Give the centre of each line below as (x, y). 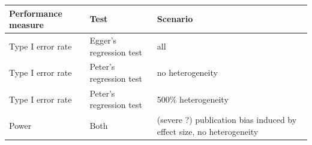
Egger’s (103, 40)
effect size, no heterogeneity (208, 131)
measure (26, 25)
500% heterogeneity (193, 99)
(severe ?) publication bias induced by (227, 120)
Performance (36, 13)
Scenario (175, 19)
